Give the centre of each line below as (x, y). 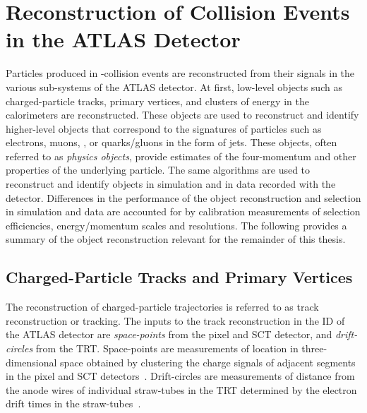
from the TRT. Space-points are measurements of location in (167, 348)
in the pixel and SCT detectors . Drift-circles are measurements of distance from (180, 376)
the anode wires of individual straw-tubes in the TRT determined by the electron (181, 389)
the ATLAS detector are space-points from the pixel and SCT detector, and (169, 334)
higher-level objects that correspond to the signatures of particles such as (164, 128)
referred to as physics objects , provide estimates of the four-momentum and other (181, 156)
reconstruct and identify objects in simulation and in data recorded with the (171, 184)
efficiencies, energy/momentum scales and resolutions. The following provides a (176, 225)
